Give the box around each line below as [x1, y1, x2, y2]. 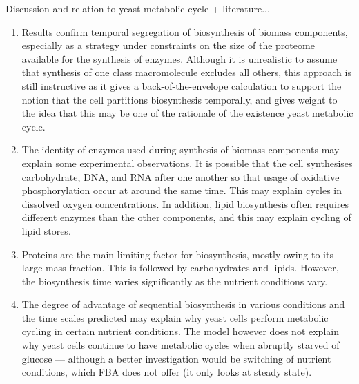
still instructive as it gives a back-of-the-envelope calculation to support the [21, 78, 342, 93]
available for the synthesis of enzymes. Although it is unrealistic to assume [21, 51, 338, 66]
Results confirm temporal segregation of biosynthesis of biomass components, [21, 24, 348, 39]
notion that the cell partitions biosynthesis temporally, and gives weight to [21, 92, 338, 106]
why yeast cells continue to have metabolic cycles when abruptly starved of [21, 338, 340, 352]
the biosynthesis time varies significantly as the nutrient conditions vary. [21, 273, 328, 288]
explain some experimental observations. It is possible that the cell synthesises [21, 155, 353, 170]
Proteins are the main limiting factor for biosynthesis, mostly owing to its [21, 247, 333, 261]
